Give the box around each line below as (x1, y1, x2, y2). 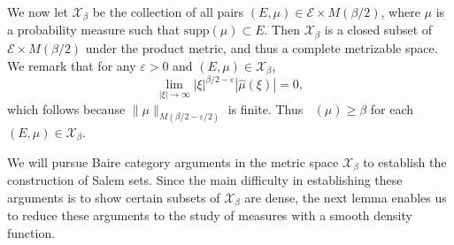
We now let (7, 3, 68, 20)
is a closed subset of (324, 20, 433, 39)
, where (381, 3, 420, 20)
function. (7, 224, 56, 242)
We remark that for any (7, 56, 136, 74)
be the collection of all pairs (92, 3, 244, 20)
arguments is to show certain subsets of (7, 188, 220, 207)
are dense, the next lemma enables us (244, 188, 447, 207)
